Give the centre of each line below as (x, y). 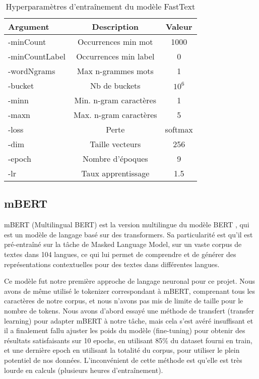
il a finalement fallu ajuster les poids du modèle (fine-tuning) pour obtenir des (125, 330)
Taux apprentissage (115, 173)
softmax (179, 129)
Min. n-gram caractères (115, 100)
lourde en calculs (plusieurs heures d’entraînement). (84, 370)
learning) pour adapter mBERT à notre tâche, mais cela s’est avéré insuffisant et (129, 320)
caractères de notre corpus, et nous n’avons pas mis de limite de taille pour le (124, 301)
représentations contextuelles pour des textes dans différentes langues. (112, 264)
